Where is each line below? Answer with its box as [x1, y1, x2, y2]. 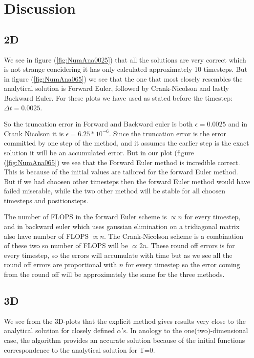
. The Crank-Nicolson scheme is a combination [104, 231, 244, 241]
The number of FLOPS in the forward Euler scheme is [4, 211, 167, 222]
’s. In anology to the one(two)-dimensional [121, 325, 248, 336]
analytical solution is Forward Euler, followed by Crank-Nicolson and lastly [4, 83, 229, 93]
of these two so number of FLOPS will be [4, 240, 128, 251]
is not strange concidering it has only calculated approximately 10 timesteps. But [4, 64, 248, 74]
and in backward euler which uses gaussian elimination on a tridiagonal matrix [4, 221, 240, 232]
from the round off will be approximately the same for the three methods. [4, 269, 225, 279]
